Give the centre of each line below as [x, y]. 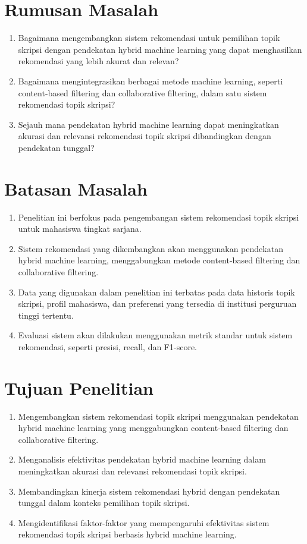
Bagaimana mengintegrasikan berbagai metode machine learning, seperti [151, 81]
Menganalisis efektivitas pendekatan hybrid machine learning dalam [142, 459]
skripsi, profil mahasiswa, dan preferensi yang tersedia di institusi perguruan [157, 304]
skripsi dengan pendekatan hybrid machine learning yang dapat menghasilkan [160, 49]
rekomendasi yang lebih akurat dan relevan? [98, 61]
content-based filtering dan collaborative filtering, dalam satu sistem [142, 92]
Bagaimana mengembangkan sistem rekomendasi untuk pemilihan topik [149, 38]
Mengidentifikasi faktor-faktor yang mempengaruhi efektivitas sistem [144, 522]
